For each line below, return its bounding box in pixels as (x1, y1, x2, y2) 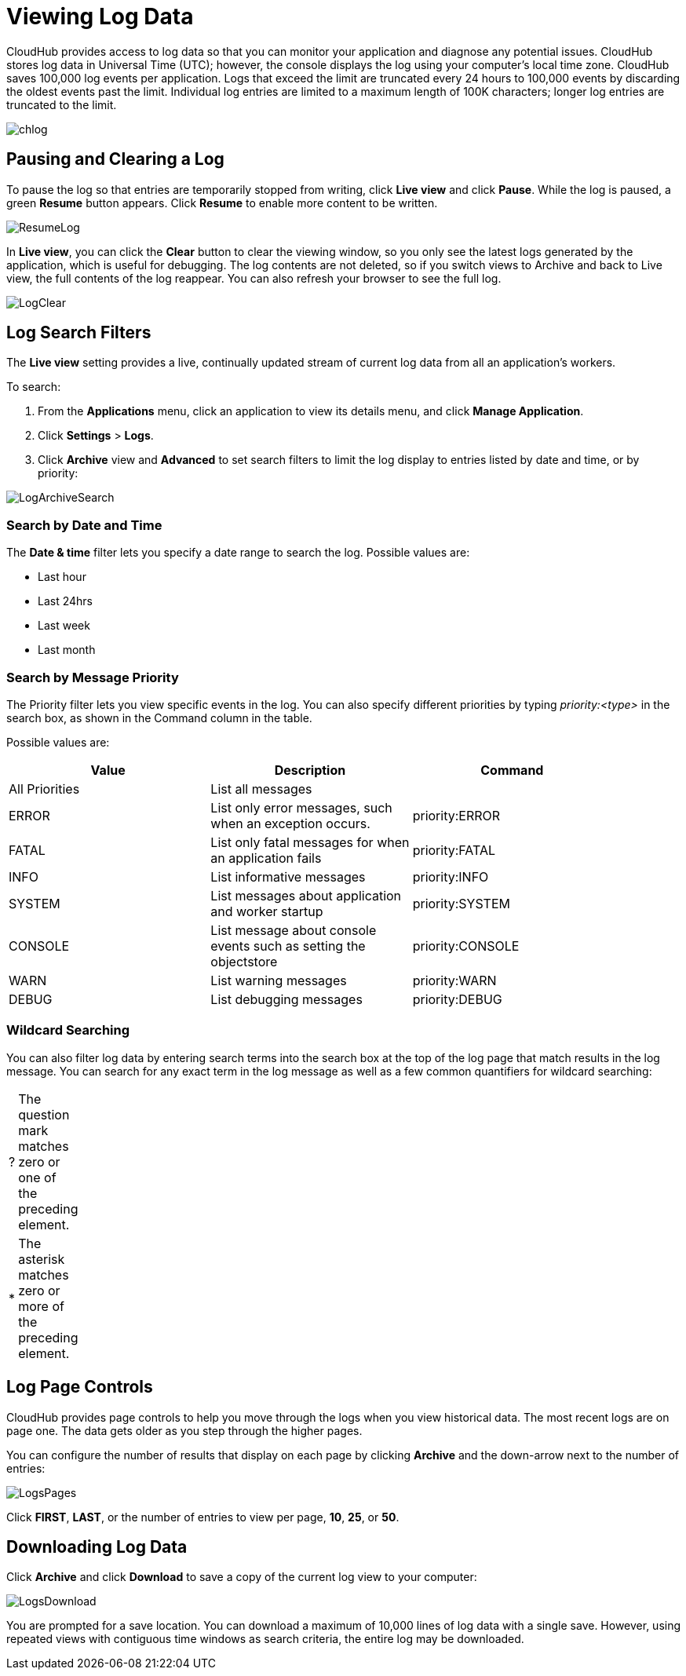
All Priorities (9, 780, 80, 797)
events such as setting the (210, 937, 366, 954)
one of (18, 1169, 57, 1185)
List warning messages (210, 972, 347, 988)
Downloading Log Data (6, 1536, 188, 1557)
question (18, 1106, 70, 1123)
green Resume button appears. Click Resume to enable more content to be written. (6, 195, 438, 210)
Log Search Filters (6, 323, 151, 343)
